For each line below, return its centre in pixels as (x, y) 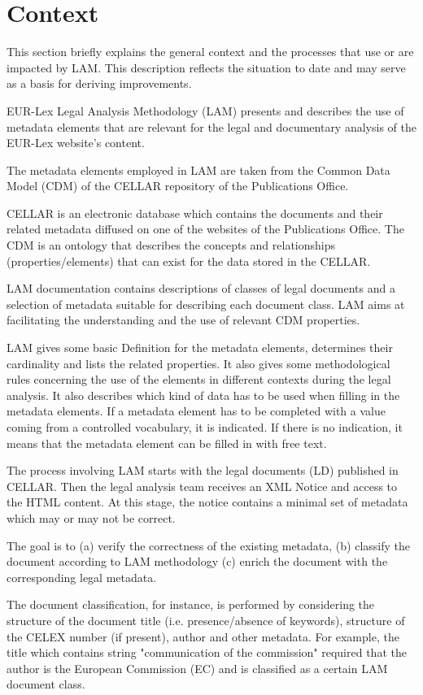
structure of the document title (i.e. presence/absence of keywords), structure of (206, 620)
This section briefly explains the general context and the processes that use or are (210, 52)
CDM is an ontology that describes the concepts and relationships (171, 245)
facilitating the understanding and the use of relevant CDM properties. (183, 320)
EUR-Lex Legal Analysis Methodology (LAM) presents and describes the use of (205, 110)
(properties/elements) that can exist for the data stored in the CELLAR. (189, 261)
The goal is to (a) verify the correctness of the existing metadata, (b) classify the (208, 545)
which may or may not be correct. (91, 517)
